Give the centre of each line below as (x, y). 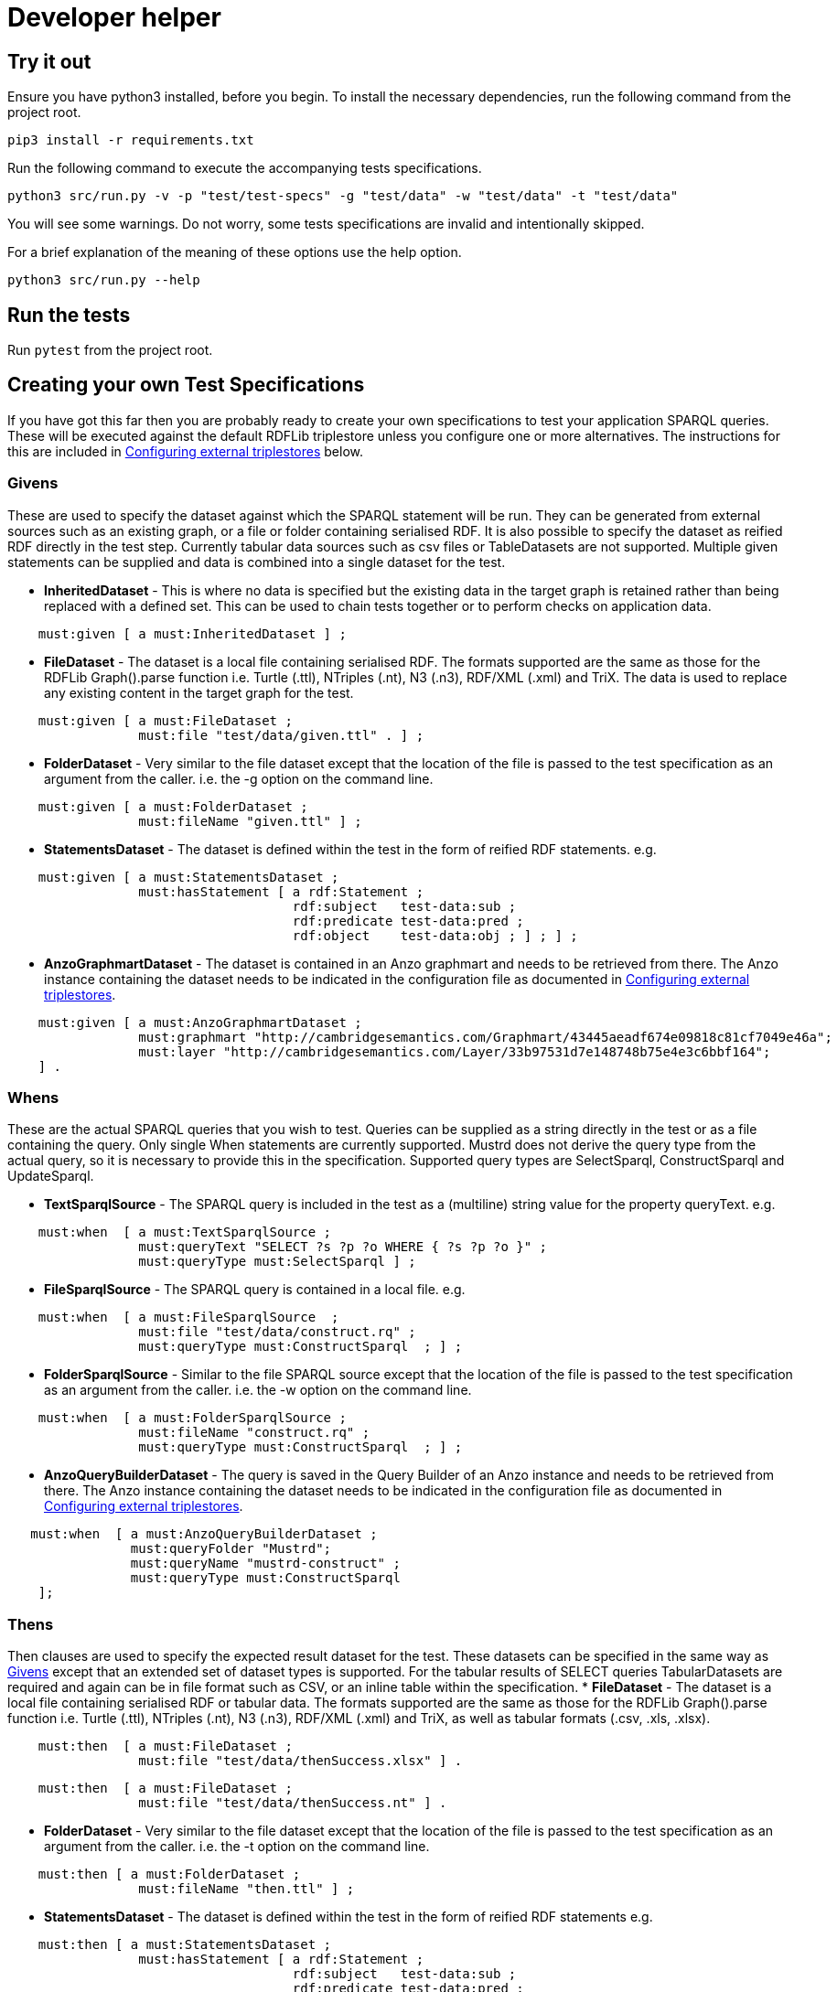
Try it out (49, 61)
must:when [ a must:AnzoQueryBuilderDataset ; (204, 1534)
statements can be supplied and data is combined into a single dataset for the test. (257, 562)
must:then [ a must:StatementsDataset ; (185, 1945)
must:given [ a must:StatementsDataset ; (188, 877)
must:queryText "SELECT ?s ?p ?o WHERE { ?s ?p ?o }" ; (343, 1247)
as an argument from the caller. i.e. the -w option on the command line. (258, 1390)
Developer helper (114, 17)
